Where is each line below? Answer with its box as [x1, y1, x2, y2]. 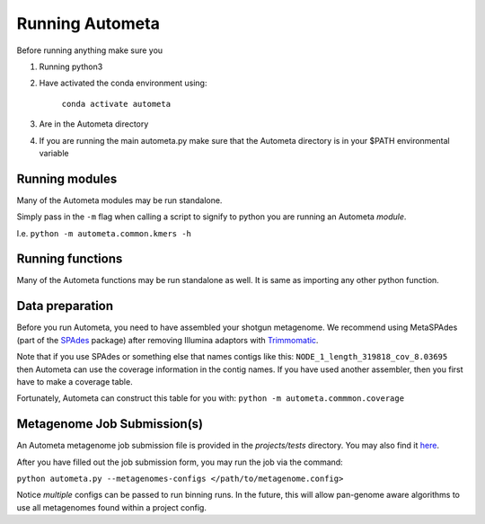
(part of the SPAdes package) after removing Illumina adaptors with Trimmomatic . [16, 334, 319, 345]
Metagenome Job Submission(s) [16, 416, 204, 431]
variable [39, 147, 69, 158]
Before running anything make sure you [16, 45, 163, 56]
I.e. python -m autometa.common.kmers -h [16, 227, 192, 238]
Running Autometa [16, 13, 161, 33]
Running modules [16, 171, 118, 186]
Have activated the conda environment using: [39, 77, 207, 89]
